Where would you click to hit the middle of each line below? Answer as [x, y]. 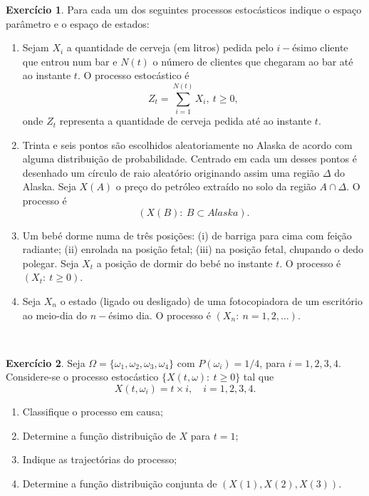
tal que [259, 377]
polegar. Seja [51, 263]
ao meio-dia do [55, 315]
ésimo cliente [320, 47]
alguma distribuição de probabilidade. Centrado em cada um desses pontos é [189, 159]
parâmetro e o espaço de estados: [78, 23]
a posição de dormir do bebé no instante [184, 263]
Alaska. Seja [49, 186]
